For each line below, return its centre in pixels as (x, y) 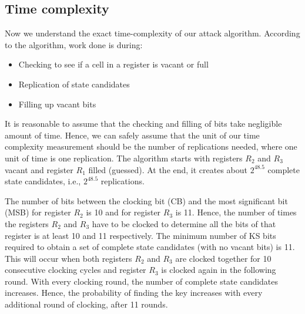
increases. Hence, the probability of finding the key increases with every (134, 293)
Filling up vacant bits (57, 104)
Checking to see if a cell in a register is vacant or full (113, 64)
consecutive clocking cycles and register (76, 270)
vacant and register (39, 169)
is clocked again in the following (219, 270)
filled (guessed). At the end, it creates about (168, 169)
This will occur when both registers (68, 258)
